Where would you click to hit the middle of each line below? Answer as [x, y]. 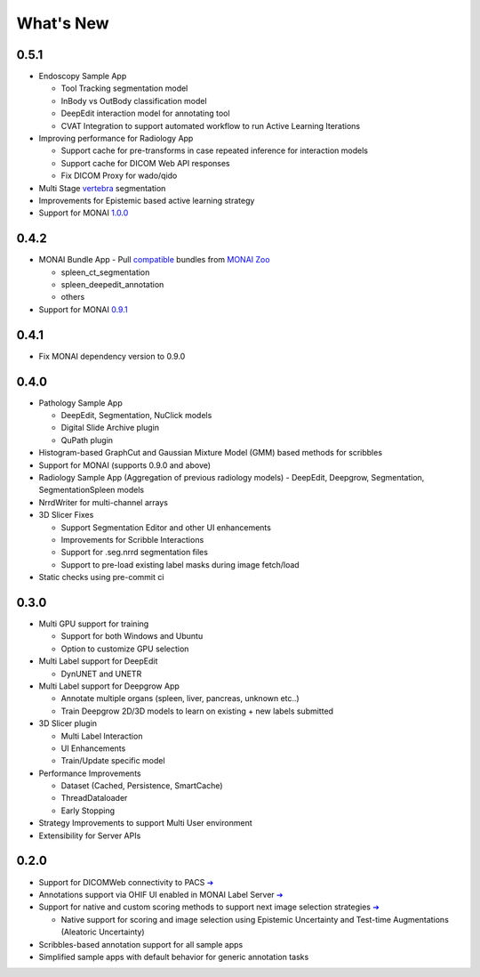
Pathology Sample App [81, 403]
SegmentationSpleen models [92, 490]
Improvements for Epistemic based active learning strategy [147, 200]
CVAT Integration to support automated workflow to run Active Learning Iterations [210, 125]
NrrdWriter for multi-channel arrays [104, 502]
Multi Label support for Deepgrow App [109, 686]
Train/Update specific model [113, 761]
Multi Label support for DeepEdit [98, 661]
